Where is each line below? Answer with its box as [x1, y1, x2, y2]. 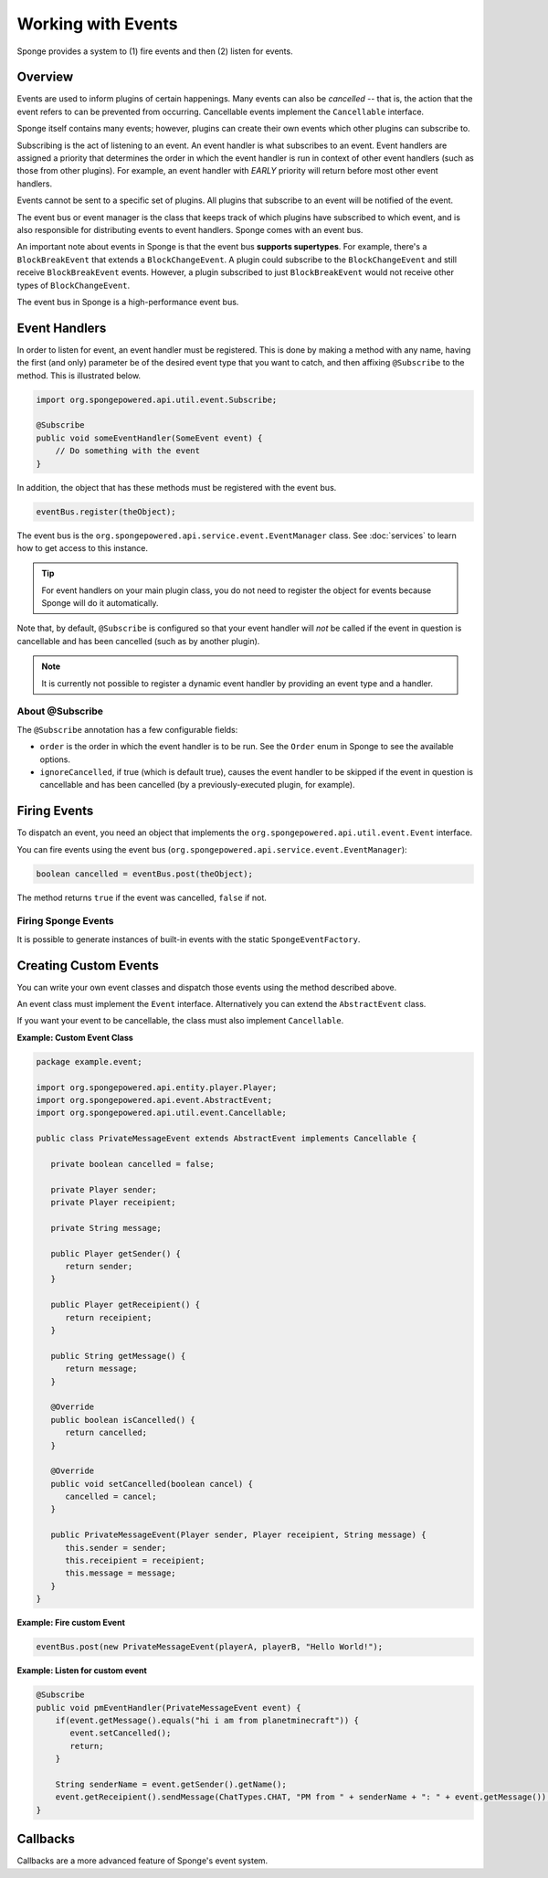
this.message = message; [65, 1568, 177, 1578]
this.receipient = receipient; [65, 1555, 205, 1566]
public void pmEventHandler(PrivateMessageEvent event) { [36, 1703, 301, 1713]
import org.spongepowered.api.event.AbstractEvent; [36, 1095, 273, 1105]
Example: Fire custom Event [16, 1618, 125, 1629]
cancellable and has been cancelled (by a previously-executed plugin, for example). [39, 780, 355, 790]
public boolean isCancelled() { [50, 1415, 195, 1425]
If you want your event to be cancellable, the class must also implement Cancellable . [16, 1015, 344, 1026]
